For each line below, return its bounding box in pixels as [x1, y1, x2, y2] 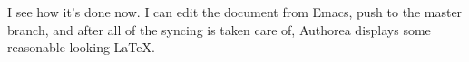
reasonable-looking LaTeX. [7, 38, 155, 57]
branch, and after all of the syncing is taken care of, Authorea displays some [7, 20, 431, 39]
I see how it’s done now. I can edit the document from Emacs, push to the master [7, 3, 463, 21]
